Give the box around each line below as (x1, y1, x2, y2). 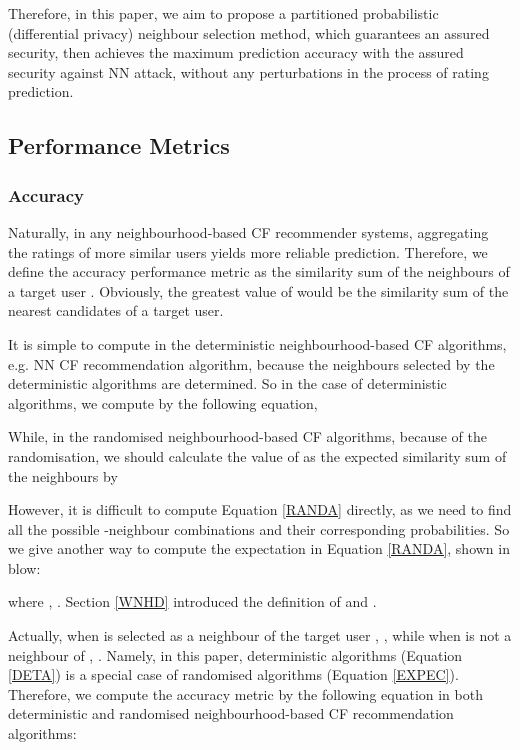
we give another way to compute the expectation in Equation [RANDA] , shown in (8, 538, 510, 559)
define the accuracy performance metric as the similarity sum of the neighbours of (8, 261, 510, 282)
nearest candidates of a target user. (8, 300, 224, 321)
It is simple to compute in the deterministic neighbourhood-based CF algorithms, (8, 333, 507, 354)
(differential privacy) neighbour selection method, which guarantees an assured (8, 22, 490, 43)
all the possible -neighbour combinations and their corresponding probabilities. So (8, 518, 510, 539)
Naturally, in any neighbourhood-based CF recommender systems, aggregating (8, 221, 489, 242)
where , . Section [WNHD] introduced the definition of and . (8, 591, 377, 612)
